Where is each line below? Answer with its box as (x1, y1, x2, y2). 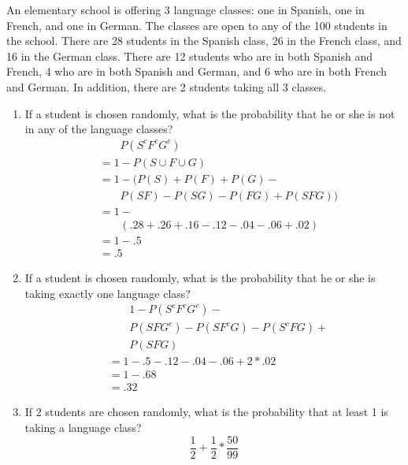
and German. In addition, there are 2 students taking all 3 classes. (6, 78, 327, 95)
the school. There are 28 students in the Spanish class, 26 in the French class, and (6, 32, 402, 49)
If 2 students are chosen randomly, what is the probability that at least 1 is (24, 404, 388, 420)
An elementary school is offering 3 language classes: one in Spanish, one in (6, 2, 365, 17)
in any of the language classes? (24, 121, 173, 137)
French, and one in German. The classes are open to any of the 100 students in (6, 17, 388, 33)
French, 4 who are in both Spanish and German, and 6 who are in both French (6, 63, 388, 80)
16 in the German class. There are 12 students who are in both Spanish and (6, 47, 373, 64)
